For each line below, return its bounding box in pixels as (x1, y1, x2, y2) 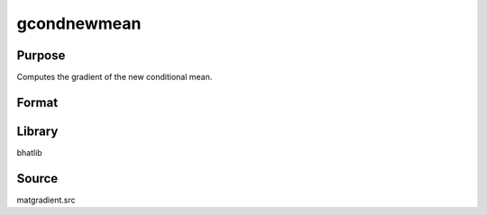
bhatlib (16, 147, 42, 157)
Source (16, 171, 59, 186)
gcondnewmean (16, 13, 142, 33)
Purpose (16, 48, 66, 63)
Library (16, 123, 59, 139)
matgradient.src (16, 194, 76, 205)
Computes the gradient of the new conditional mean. (16, 72, 213, 83)
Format (16, 94, 59, 110)
